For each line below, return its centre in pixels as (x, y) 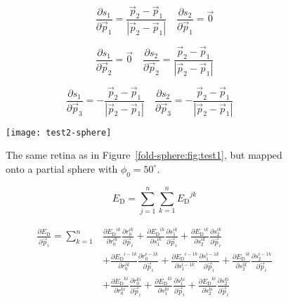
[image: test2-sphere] (59, 132)
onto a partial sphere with (62, 168)
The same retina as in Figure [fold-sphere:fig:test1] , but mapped (144, 155)
